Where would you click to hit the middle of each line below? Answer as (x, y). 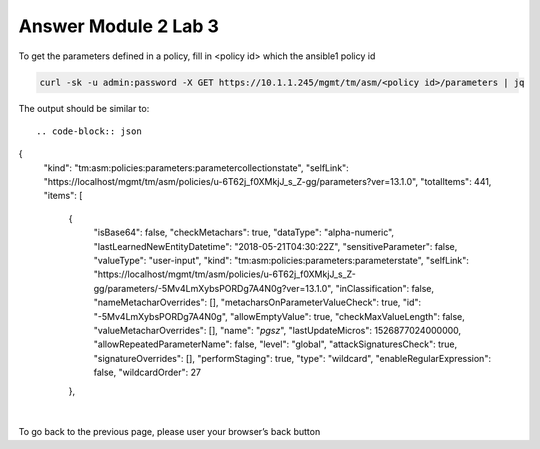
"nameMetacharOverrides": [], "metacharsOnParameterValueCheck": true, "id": (257, 302)
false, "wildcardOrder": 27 (147, 372)
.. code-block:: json (89, 131)
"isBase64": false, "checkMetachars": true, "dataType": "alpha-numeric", (244, 232)
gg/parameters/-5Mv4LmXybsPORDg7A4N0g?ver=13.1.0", (213, 288)
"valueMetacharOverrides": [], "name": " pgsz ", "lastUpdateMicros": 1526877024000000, (277, 330)
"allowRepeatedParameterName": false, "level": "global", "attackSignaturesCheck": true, (275, 344)
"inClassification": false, (385, 288)
